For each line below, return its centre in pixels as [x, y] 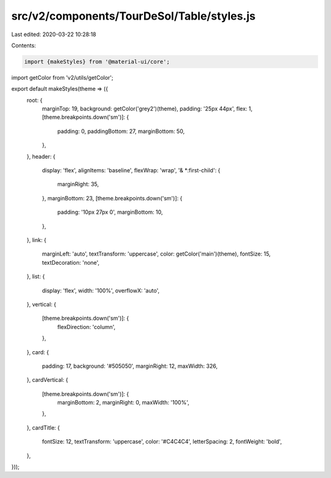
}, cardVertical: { [48, 380]
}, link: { [36, 240]
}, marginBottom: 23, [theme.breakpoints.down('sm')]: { [112, 198]
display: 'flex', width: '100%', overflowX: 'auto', [101, 290]
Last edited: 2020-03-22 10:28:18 [54, 34]
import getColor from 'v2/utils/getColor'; [62, 77]
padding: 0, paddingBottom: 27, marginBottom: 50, [121, 131]
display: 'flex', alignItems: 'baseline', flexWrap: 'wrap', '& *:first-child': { [131, 170]
